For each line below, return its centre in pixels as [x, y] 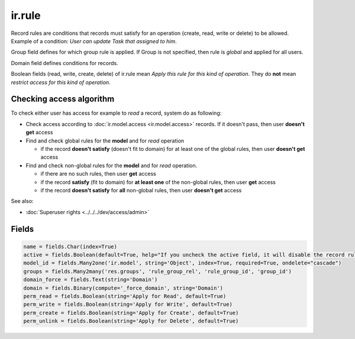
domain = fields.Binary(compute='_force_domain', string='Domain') [123, 288]
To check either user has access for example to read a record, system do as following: [116, 113]
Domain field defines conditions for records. [64, 63]
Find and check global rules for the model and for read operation [105, 141]
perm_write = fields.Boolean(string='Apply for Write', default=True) [128, 304]
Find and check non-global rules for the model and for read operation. [112, 165]
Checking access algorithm [63, 99]
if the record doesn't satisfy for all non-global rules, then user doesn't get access [141, 190]
